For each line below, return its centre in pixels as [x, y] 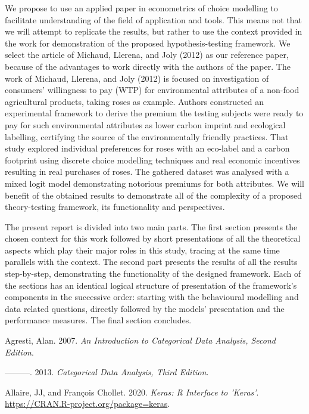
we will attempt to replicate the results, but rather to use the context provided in [154, 31]
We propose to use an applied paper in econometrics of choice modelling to [141, 8]
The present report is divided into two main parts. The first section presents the [151, 226]
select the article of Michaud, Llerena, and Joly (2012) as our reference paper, [147, 55]
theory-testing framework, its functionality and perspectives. [115, 207]
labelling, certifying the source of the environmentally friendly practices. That [147, 136]
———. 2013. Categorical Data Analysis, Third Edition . [107, 372]
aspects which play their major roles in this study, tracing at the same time [142, 250]
